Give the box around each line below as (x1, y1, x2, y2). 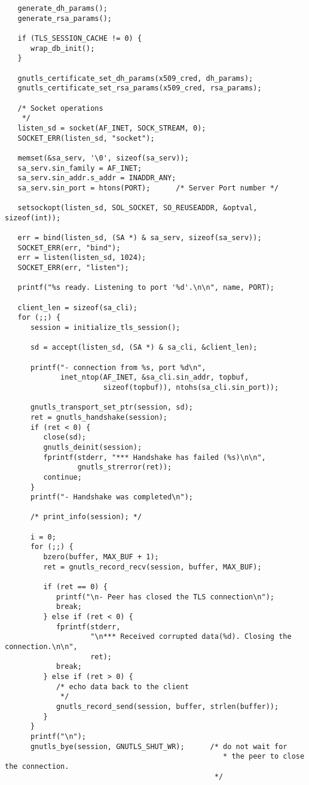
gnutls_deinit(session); (43, 442, 142, 451)
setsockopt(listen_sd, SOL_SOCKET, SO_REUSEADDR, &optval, (17, 204, 258, 213)
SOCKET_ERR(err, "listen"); (17, 263, 129, 272)
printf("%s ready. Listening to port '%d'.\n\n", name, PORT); (17, 283, 275, 292)
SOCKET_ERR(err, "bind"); (17, 243, 121, 252)
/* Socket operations (17, 104, 103, 113)
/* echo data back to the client (56, 682, 189, 691)
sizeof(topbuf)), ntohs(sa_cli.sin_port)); (103, 383, 279, 392)
